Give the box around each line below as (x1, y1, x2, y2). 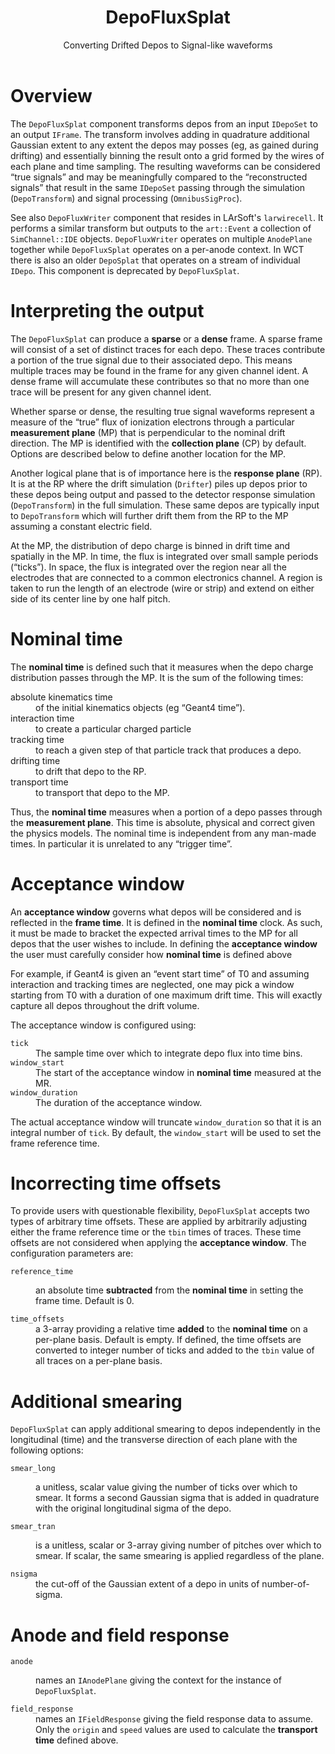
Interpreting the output (10, 299, 205, 322)
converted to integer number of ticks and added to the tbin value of (35, 1344, 315, 1356)
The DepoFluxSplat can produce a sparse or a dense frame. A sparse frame (10, 332, 323, 345)
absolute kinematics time (10, 691, 113, 703)
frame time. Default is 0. (35, 1295, 135, 1307)
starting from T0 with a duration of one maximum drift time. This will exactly (10, 989, 323, 1001)
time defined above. (35, 1734, 119, 1746)
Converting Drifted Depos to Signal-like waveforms (63, 39, 273, 51)
